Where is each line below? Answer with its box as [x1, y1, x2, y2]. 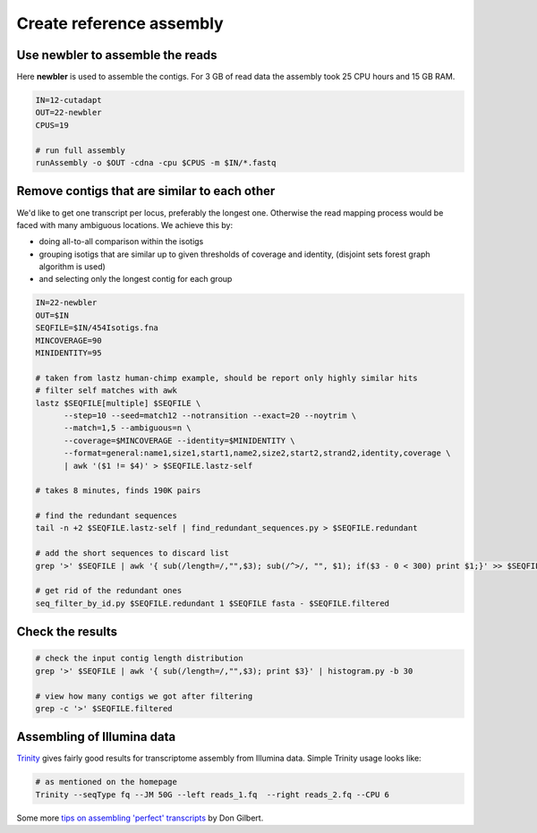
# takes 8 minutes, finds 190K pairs [35, 486, 201, 496]
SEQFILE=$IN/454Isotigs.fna [35, 323, 158, 333]
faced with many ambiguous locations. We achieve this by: [16, 219, 233, 230]
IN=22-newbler [35, 298, 98, 308]
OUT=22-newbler [35, 107, 102, 118]
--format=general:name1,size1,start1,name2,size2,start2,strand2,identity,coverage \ [64, 448, 451, 458]
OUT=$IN [35, 310, 69, 320]
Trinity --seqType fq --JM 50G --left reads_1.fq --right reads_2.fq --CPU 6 [35, 789, 389, 800]
